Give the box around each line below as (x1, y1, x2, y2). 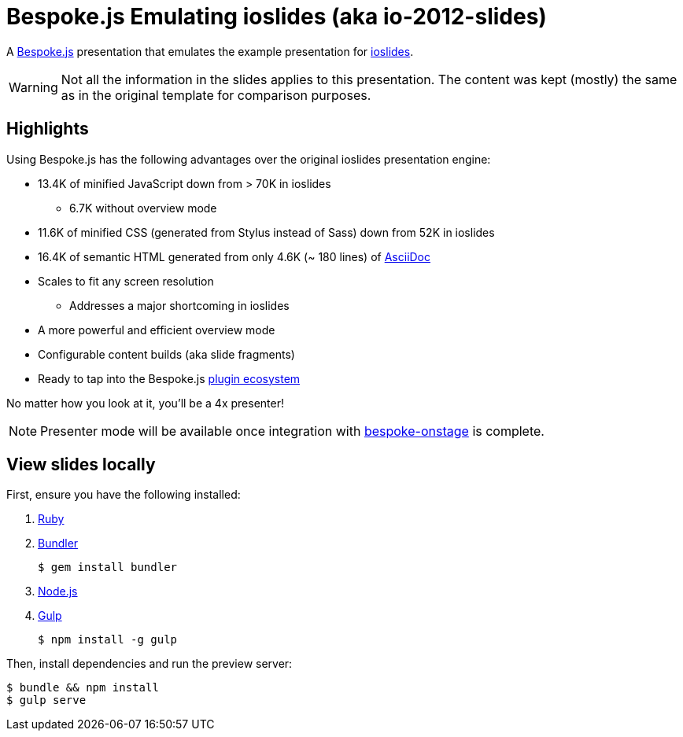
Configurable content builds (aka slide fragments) (38, 347, 295, 361)
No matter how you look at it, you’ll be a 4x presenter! (6, 396, 284, 410)
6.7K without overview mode (69, 201, 217, 215)
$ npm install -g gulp (38, 633, 178, 647)
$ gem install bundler (38, 561, 178, 574)
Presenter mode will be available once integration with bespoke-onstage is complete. (40, 422, 545, 439)
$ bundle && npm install (6, 681, 159, 695)
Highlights (6, 119, 89, 139)
